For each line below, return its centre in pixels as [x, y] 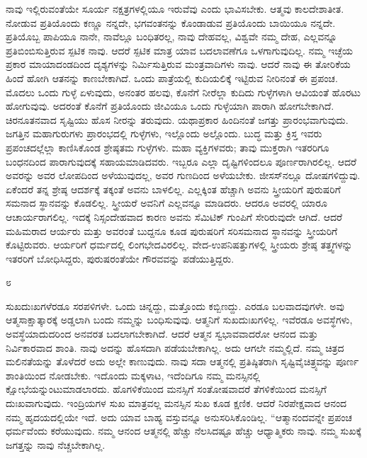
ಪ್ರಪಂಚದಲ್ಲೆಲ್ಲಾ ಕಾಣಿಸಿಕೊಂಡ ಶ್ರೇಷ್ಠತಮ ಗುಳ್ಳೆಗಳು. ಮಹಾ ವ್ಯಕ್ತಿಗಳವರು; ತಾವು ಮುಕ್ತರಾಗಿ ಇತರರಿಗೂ [168, 147]
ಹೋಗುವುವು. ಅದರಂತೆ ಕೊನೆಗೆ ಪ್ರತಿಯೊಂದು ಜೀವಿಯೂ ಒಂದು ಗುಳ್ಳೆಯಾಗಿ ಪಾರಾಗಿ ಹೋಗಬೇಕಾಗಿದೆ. [170, 106]
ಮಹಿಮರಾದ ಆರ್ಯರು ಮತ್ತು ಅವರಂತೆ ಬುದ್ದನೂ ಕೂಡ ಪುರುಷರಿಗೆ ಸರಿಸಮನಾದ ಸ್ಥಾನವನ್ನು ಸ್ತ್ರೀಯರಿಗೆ [172, 230]
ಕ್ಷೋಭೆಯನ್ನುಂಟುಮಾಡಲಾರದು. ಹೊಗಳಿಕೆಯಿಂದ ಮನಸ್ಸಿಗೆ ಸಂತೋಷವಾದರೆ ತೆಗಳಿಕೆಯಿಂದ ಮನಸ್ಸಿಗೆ [166, 389]
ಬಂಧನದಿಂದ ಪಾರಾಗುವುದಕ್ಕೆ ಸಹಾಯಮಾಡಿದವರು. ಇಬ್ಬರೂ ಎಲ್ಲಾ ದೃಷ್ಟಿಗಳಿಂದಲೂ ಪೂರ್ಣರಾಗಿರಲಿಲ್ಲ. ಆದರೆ [181, 161]
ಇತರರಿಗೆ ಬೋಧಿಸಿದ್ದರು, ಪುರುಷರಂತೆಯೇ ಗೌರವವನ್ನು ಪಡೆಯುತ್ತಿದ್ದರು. [120, 258]
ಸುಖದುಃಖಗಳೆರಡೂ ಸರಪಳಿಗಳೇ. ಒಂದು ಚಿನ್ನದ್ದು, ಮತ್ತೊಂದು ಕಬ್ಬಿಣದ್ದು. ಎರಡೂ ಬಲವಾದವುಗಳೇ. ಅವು [175, 305]
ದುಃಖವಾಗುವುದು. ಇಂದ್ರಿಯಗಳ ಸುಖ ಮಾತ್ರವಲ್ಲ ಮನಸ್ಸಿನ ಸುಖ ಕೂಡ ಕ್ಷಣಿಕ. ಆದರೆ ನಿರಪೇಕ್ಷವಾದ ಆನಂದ [176, 403]
